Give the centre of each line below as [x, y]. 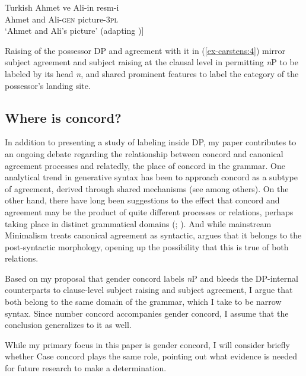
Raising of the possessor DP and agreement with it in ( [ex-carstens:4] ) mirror [145, 50]
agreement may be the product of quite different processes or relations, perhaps [149, 211]
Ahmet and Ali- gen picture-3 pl [61, 19]
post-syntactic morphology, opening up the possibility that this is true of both [147, 246]
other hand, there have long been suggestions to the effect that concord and [142, 200]
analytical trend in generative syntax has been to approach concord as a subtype [151, 177]
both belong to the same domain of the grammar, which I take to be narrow [143, 302]
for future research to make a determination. [86, 368]
